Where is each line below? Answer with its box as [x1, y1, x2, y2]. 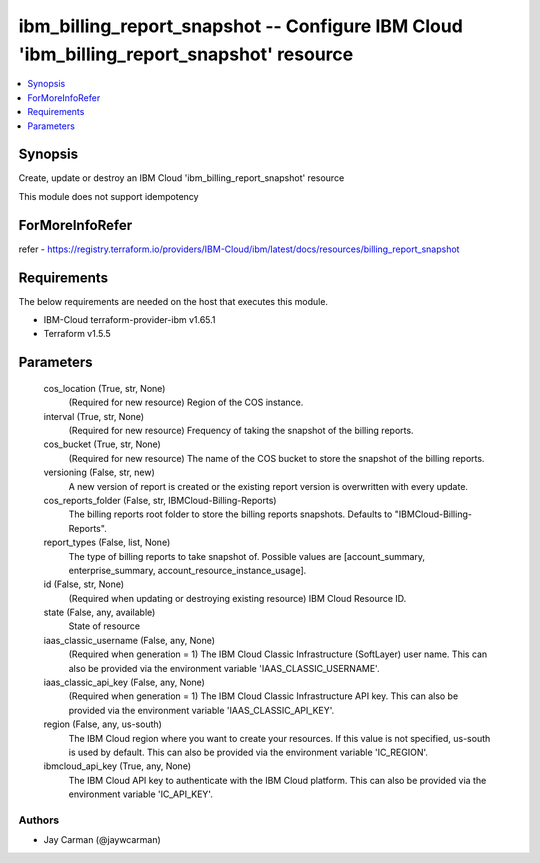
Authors [18, 813, 60, 827]
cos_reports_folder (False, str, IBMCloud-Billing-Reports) [43, 494, 277, 506]
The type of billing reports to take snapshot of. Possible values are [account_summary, [68, 550, 425, 562]
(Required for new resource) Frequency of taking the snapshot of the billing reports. [68, 424, 414, 436]
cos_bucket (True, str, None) [43, 438, 162, 450]
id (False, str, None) [43, 578, 125, 590]
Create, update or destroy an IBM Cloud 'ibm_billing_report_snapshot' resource [18, 172, 345, 184]
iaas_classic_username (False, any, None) [43, 634, 215, 646]
